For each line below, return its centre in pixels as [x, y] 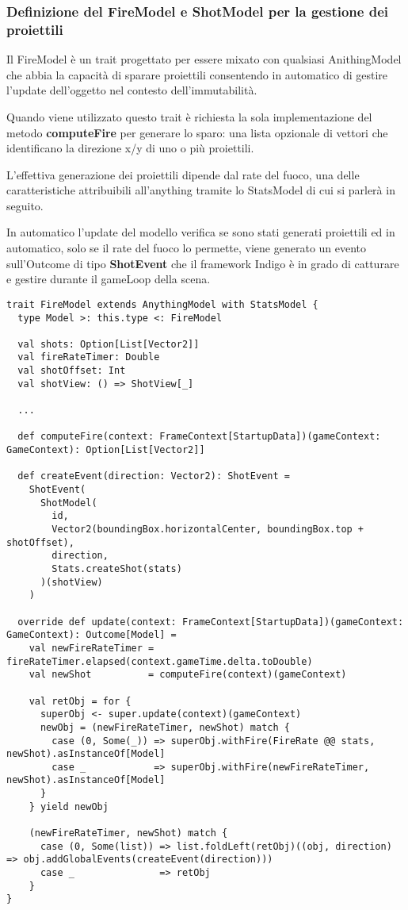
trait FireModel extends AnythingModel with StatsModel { [162, 304]
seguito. [25, 205]
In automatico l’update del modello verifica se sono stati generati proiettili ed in [201, 232]
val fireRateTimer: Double [89, 357]
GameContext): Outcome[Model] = [92, 635]
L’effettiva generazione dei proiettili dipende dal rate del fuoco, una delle [183, 174]
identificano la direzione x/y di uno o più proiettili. [130, 148]
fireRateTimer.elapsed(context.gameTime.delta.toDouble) [160, 661]
